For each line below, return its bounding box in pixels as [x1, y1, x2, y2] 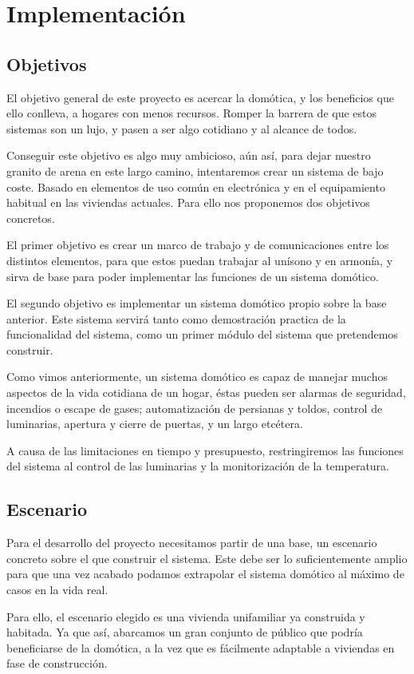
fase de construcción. [6, 655, 108, 672]
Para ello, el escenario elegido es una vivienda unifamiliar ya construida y [6, 608, 365, 624]
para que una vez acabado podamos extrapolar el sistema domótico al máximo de [6, 565, 404, 582]
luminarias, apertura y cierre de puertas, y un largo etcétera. [6, 415, 303, 432]
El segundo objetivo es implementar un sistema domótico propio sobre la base [6, 295, 387, 311]
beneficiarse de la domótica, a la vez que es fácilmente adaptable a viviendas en [6, 639, 395, 656]
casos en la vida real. [6, 581, 108, 598]
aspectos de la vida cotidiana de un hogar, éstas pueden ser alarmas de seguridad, [6, 384, 406, 401]
